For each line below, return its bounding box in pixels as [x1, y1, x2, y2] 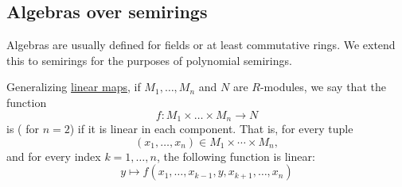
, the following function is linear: [156, 147, 315, 164]
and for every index [6, 147, 101, 164]
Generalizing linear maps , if [6, 78, 141, 95]
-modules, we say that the [260, 78, 386, 95]
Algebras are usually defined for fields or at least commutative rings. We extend [6, 36, 396, 53]
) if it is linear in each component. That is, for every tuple [69, 120, 353, 137]
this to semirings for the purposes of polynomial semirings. [6, 52, 292, 68]
